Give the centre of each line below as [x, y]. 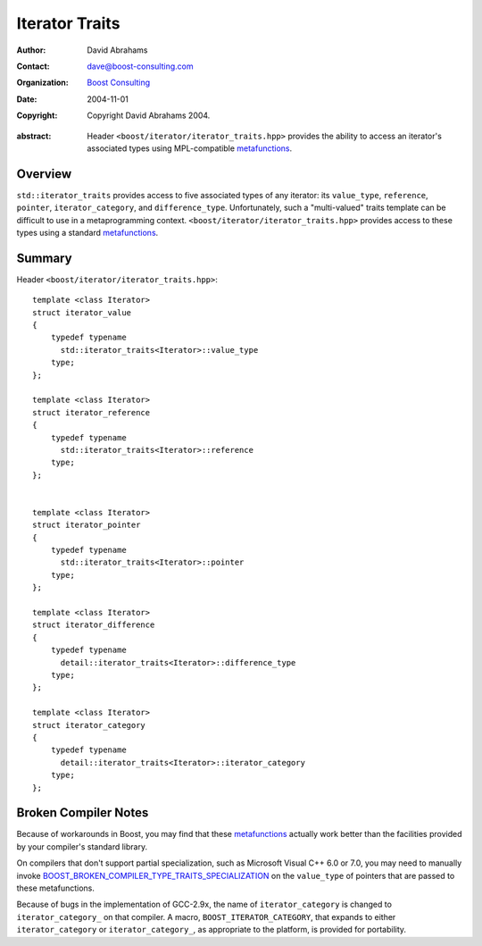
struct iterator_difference [94, 625]
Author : [31, 50]
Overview [44, 174]
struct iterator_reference [91, 412]
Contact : [33, 66]
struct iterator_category [89, 725]
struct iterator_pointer [87, 525]
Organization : [42, 83]
